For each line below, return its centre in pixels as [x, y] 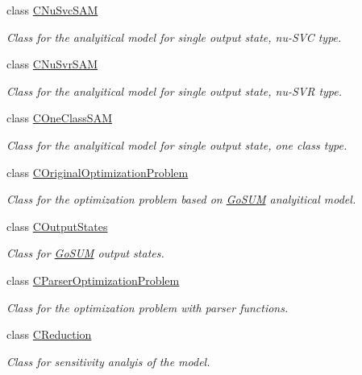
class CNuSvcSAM [52, 10]
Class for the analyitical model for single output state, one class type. [177, 144]
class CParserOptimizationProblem [93, 280]
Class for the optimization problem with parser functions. [148, 307]
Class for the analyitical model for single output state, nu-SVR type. [175, 91]
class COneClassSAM [59, 118]
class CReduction [49, 334]
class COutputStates [57, 226]
